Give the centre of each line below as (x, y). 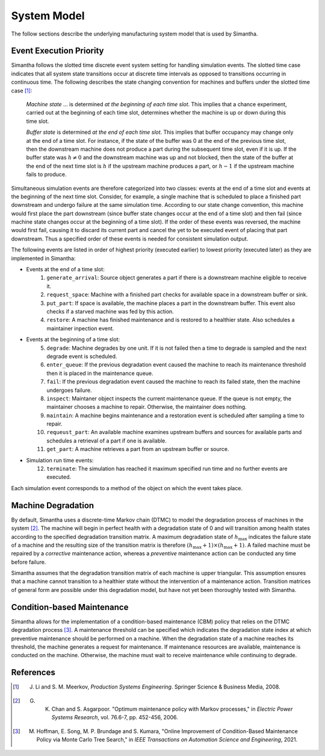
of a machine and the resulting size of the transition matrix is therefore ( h (102, 545)
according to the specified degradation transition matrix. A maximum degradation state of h (125, 537)
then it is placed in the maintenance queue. (100, 373)
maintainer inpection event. (80, 328)
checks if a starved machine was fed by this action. (110, 311)
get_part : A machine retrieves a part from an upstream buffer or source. (138, 449)
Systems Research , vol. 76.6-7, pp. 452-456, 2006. (115, 717)
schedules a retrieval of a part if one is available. (107, 441)
